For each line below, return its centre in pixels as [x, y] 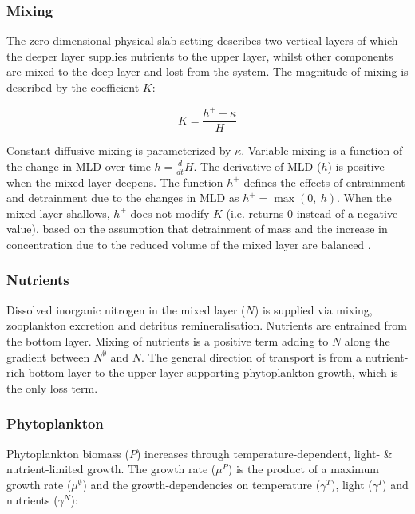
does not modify [170, 213]
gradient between [48, 356]
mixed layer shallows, [58, 213]
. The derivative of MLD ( [257, 166]
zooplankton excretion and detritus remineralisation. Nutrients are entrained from [207, 325]
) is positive [356, 166]
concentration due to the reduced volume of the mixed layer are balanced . [189, 244]
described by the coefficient [73, 87]
